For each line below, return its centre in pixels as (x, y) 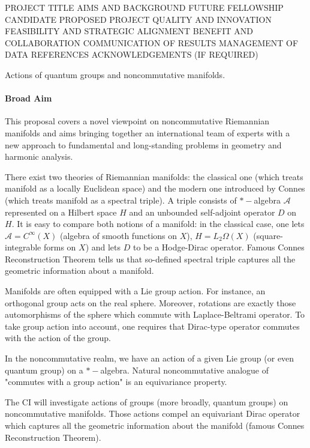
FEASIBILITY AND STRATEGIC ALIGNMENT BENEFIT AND (129, 31)
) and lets (103, 247)
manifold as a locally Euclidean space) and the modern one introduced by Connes (155, 188)
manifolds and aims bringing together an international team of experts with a (148, 132)
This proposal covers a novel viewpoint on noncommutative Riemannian (137, 121)
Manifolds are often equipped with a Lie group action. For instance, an (135, 291)
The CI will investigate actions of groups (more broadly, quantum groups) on (147, 401)
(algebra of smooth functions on (118, 235)
